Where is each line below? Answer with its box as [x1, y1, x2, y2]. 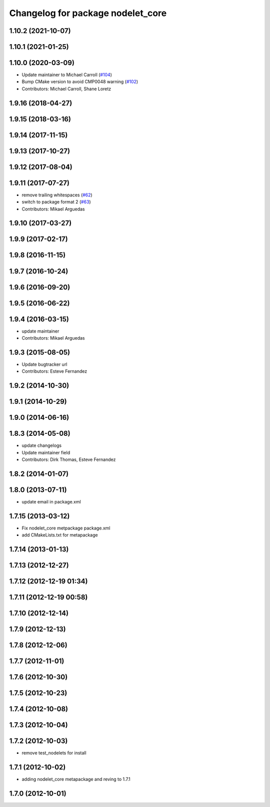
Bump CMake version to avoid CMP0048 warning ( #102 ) [21, 79, 138, 85]
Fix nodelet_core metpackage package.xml [21, 525, 110, 531]
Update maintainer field [21, 449, 70, 455]
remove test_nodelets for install [21, 750, 87, 756]
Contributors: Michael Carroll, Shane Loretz [21, 86, 111, 92]
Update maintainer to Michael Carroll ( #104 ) [21, 72, 112, 78]
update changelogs [21, 442, 62, 448]
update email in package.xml [21, 498, 81, 504]
